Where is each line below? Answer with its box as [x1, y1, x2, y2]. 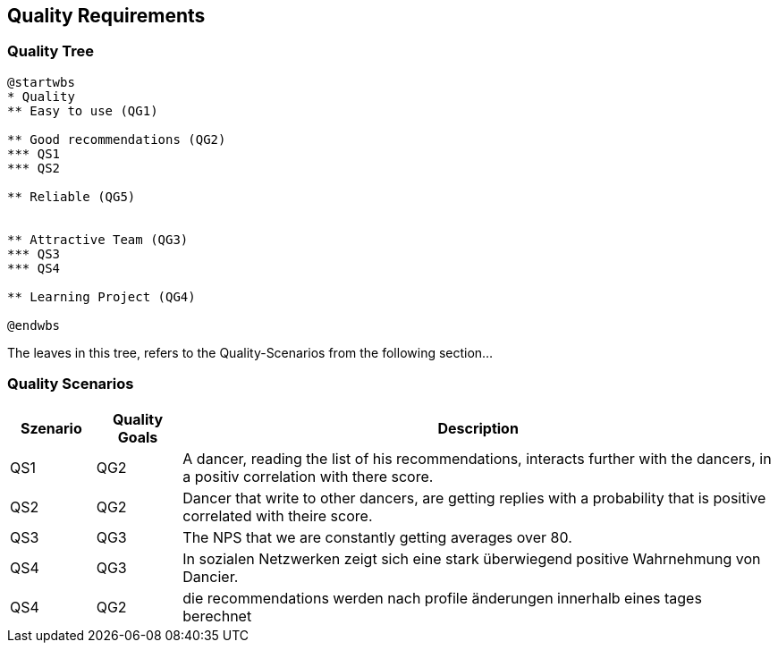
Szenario [20, 418, 82, 437]
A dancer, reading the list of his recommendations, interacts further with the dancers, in [182, 449, 772, 468]
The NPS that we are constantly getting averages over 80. [182, 528, 572, 546]
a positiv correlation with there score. [182, 467, 434, 485]
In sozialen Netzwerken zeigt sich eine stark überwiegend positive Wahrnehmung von [182, 549, 761, 568]
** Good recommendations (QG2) [7, 131, 226, 147]
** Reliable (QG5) [7, 189, 136, 204]
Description [437, 418, 519, 437]
